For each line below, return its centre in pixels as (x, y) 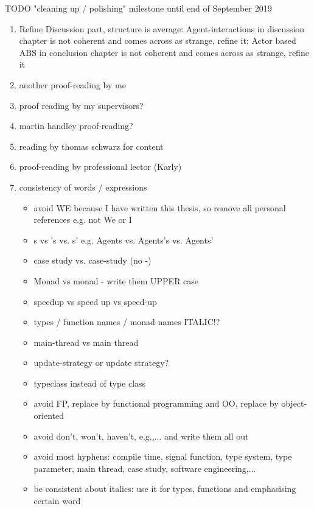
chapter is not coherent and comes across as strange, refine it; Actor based (158, 40)
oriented (49, 416)
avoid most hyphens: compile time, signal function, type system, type (163, 456)
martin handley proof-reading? (76, 126)
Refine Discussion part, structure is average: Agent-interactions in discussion (162, 28)
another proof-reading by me (72, 84)
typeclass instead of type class (90, 383)
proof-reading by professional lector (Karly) (100, 167)
